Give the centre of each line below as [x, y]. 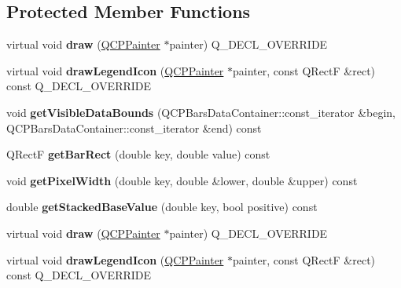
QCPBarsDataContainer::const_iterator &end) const [134, 128]
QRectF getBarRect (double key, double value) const [138, 154]
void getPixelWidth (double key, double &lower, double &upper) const [182, 180]
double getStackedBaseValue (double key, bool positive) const [162, 207]
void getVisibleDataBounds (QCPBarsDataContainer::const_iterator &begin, [201, 112]
